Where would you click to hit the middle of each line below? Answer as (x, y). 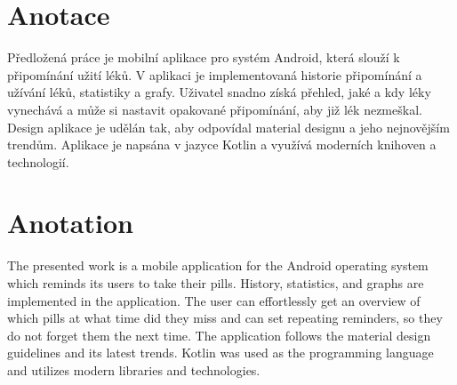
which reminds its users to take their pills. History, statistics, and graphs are (216, 283)
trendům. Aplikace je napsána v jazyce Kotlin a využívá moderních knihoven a (222, 144)
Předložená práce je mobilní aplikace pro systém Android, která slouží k (204, 57)
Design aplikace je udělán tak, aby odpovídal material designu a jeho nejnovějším (228, 127)
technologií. (38, 161)
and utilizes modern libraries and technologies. (134, 369)
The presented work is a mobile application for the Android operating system (218, 265)
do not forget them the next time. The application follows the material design (219, 335)
